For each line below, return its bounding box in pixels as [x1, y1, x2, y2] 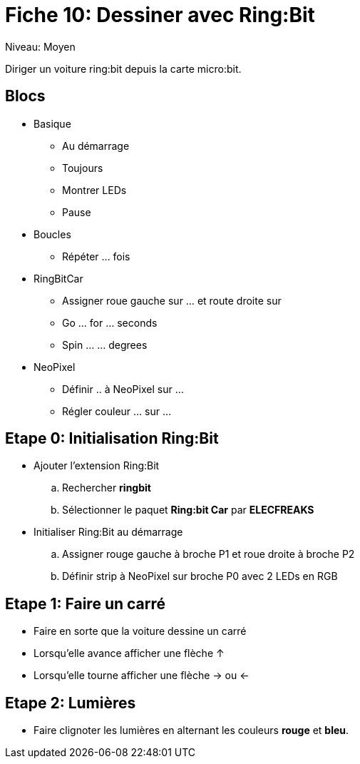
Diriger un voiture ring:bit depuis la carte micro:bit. [5, 62, 242, 75]
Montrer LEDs [62, 183, 127, 196]
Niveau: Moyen [5, 40, 76, 53]
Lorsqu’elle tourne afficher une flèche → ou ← [34, 669, 250, 682]
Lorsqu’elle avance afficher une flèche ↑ [34, 647, 225, 660]
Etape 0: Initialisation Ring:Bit [5, 429, 219, 448]
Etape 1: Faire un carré [5, 594, 166, 613]
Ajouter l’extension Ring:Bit [34, 459, 160, 472]
